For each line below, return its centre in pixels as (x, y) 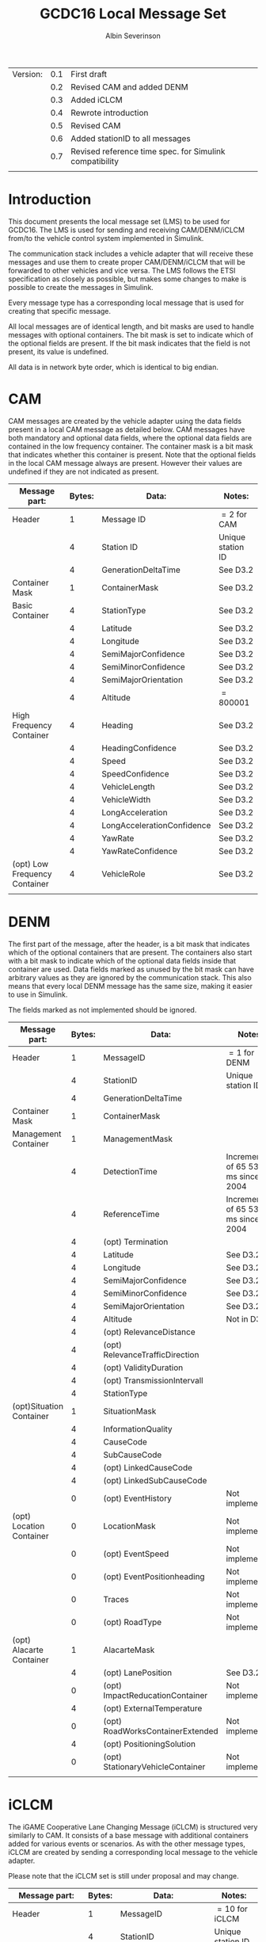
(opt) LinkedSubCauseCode (155, 1480)
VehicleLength (129, 787)
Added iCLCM (97, 100)
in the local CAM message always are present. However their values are (125, 463)
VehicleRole (123, 874)
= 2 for (234, 514)
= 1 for (241, 1052)
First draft (89, 74)
